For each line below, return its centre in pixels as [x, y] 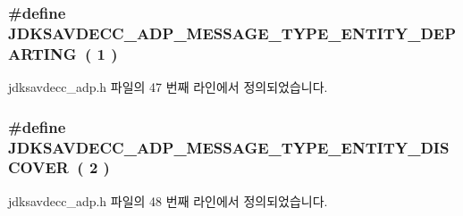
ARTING [42, 53]
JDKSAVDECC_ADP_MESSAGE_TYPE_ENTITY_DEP [232, 33]
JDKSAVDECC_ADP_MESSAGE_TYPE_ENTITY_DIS [229, 147]
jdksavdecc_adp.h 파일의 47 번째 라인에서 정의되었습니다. [168, 87]
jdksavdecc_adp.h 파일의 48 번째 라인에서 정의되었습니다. [168, 200]
